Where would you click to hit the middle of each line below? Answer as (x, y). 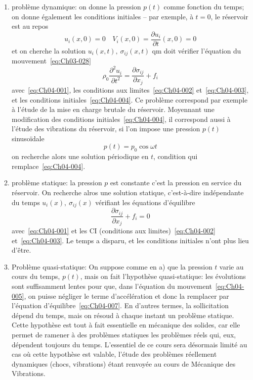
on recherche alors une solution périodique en (80, 156)
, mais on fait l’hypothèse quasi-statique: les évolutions (163, 276)
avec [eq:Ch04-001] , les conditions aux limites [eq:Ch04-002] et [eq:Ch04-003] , (130, 89)
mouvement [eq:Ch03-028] (51, 61)
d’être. (21, 250)
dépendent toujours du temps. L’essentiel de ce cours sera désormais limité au (129, 344)
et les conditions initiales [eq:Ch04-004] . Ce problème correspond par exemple (129, 99)
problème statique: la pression (57, 183)
